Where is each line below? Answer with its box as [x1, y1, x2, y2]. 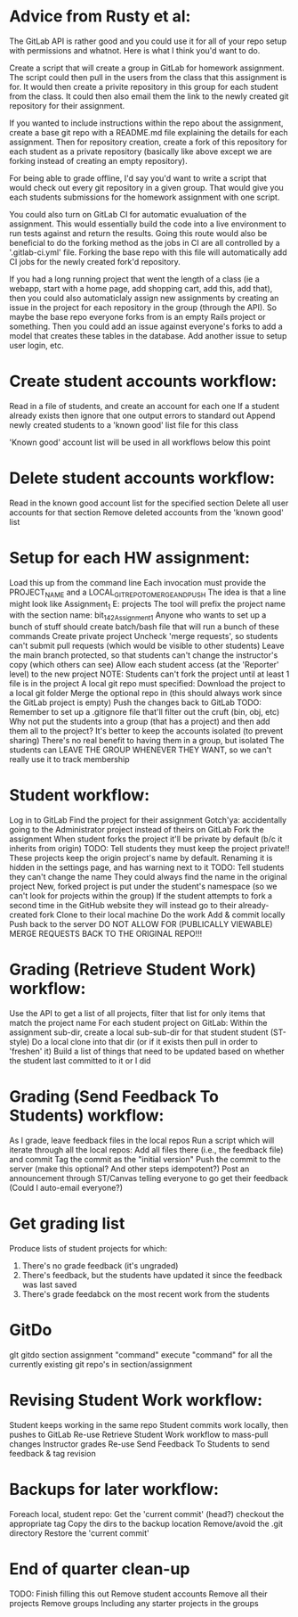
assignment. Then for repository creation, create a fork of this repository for [9, 136, 287, 147]
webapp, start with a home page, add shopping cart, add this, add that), [9, 283, 273, 293]
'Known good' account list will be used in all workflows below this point [9, 437, 271, 447]
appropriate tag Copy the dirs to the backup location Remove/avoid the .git [9, 1518, 283, 1529]
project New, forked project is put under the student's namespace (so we [9, 881, 278, 892]
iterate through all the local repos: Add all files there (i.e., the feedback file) [9, 1144, 284, 1155]
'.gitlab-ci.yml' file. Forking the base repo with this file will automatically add [9, 247, 287, 258]
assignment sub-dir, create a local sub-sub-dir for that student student [9, 1027, 269, 1038]
